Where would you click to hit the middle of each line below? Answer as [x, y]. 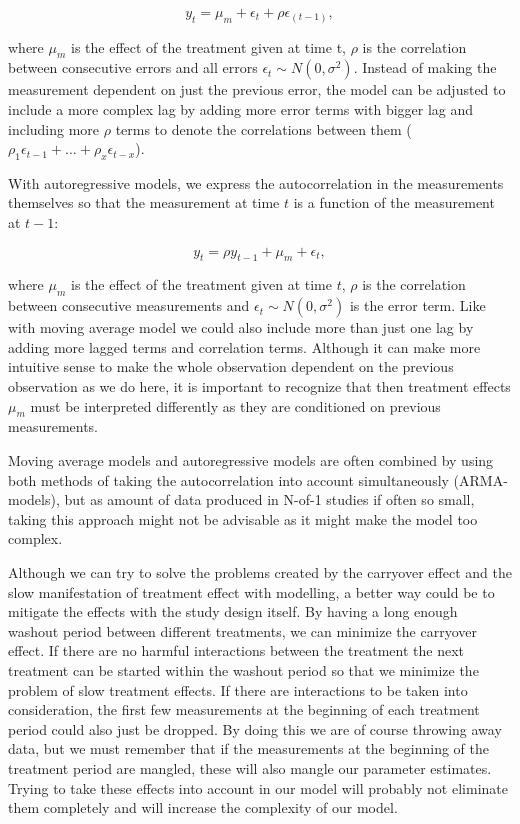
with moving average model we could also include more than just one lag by [241, 327]
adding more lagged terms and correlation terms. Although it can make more [244, 346]
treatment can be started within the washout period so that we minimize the [243, 669]
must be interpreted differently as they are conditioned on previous [235, 405]
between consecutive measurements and [129, 305]
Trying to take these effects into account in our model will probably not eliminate [258, 787]
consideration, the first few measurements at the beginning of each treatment [244, 709]
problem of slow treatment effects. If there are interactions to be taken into [238, 689]
